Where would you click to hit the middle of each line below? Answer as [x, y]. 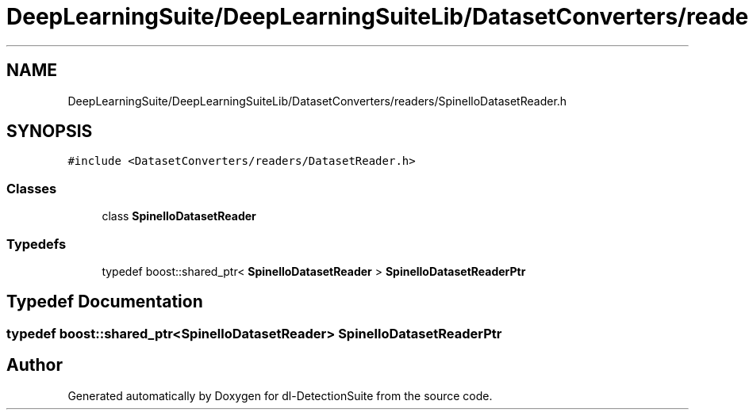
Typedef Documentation [105, 302]
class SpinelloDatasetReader [179, 216]
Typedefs [36, 244]
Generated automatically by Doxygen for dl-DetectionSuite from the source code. [280, 395]
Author [35, 365]
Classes [32, 188]
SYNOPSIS [50, 132]
